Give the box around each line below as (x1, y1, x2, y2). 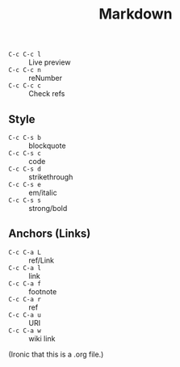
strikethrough (28, 172, 73, 182)
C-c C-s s (8, 196, 42, 205)
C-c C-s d (8, 165, 42, 173)
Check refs (28, 89, 65, 99)
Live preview (28, 57, 71, 67)
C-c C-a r (8, 295, 42, 303)
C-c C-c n (8, 66, 42, 74)
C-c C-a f (8, 280, 42, 288)
